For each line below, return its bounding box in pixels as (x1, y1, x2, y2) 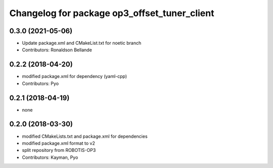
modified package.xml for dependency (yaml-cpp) (22, 73, 127, 79)
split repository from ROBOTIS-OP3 (22, 147, 96, 153)
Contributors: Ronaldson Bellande (22, 47, 92, 53)
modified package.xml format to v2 (22, 140, 96, 146)
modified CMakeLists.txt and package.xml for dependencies (22, 133, 148, 139)
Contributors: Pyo (22, 80, 59, 87)
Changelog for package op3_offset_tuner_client (9, 8, 214, 19)
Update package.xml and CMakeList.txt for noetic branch (22, 40, 142, 46)
